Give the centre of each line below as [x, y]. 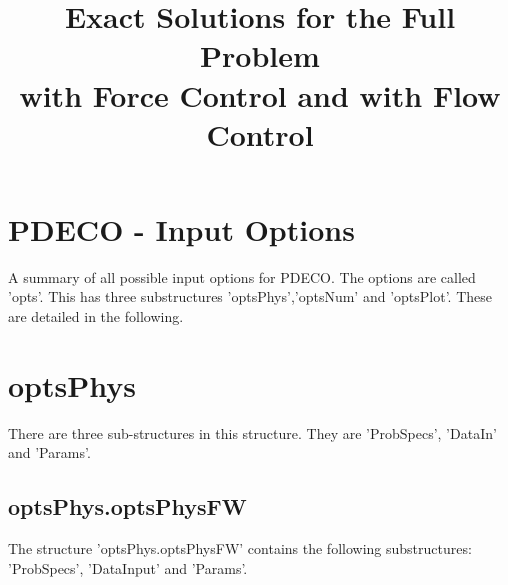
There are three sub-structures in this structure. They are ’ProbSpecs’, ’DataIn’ [252, 432]
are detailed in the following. [96, 316]
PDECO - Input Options [181, 228]
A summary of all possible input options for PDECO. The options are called [242, 276]
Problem [260, 55]
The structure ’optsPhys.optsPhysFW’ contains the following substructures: [240, 548]
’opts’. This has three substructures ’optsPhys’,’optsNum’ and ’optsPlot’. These [250, 296]
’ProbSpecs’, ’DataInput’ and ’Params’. [128, 567]
